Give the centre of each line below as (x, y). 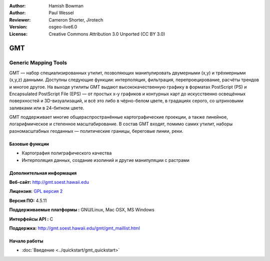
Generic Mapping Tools (38, 63)
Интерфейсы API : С (31, 219)
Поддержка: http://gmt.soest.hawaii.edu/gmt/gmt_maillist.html (74, 228)
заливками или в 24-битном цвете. (47, 108)
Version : (18, 27)
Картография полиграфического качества (67, 153)
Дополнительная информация (43, 173)
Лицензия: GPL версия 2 (36, 191)
